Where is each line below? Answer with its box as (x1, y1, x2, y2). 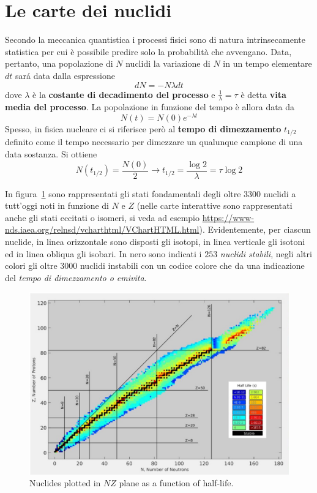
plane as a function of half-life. (119, 476, 234, 489)
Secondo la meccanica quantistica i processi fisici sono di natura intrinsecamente (5, 33, 305, 46)
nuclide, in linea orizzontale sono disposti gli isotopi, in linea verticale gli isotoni (5, 235, 305, 248)
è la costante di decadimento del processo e (32, 88, 215, 100)
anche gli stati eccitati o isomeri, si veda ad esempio (5, 211, 200, 224)
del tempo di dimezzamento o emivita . (5, 271, 147, 284)
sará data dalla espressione (15, 69, 115, 81)
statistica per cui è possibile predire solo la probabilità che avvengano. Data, (5, 45, 292, 58)
